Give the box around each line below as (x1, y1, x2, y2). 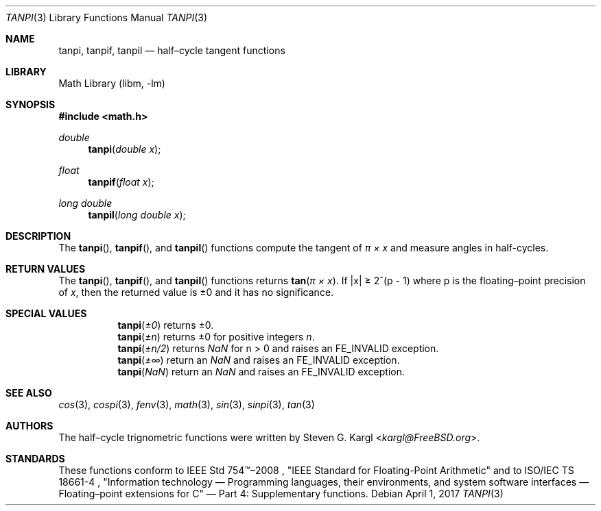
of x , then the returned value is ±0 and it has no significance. (58, 286, 334, 298)
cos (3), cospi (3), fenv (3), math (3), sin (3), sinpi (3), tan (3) (58, 399, 315, 410)
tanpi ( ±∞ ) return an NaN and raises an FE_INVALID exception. (117, 354, 400, 366)
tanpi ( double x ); (88, 143, 161, 155)
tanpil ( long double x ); (88, 209, 186, 221)
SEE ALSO (5, 387, 52, 399)
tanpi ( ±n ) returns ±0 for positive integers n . (117, 331, 315, 342)
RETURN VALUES (5, 263, 86, 275)
